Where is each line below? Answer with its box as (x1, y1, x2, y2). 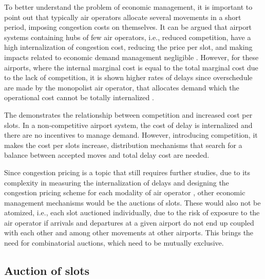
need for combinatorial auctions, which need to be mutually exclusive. (4, 237, 224, 248)
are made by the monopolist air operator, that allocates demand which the (4, 82, 239, 92)
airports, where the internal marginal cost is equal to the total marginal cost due (4, 62, 258, 72)
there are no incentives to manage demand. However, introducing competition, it (4, 129, 258, 140)
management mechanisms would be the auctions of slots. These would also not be (4, 197, 261, 208)
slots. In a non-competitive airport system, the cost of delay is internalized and (4, 119, 253, 130)
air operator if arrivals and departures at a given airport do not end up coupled (4, 217, 254, 228)
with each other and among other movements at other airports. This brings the (4, 227, 254, 238)
